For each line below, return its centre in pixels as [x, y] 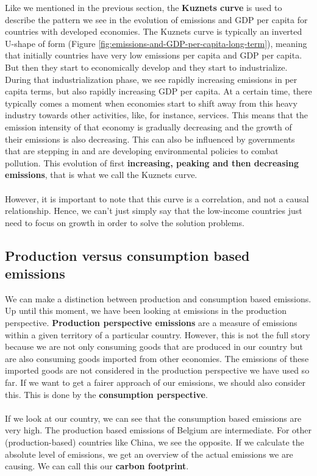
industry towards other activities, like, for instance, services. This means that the [157, 115]
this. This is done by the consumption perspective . [106, 394]
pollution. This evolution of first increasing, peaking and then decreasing [152, 162]
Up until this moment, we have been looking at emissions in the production [146, 311]
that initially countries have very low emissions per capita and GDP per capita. [154, 55]
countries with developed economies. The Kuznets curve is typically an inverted [154, 31]
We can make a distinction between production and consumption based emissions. [158, 298]
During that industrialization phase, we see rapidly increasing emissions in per [151, 79]
